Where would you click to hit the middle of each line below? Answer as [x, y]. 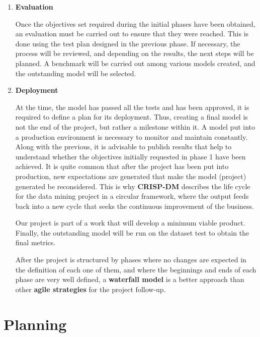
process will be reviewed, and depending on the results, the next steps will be [135, 53]
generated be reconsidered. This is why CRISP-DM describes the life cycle [133, 186]
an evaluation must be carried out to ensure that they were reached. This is [132, 34]
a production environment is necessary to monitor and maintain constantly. [132, 136]
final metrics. [35, 242]
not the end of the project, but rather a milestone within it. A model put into [135, 126]
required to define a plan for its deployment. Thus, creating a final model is [132, 117]
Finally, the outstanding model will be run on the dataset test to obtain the [132, 232]
